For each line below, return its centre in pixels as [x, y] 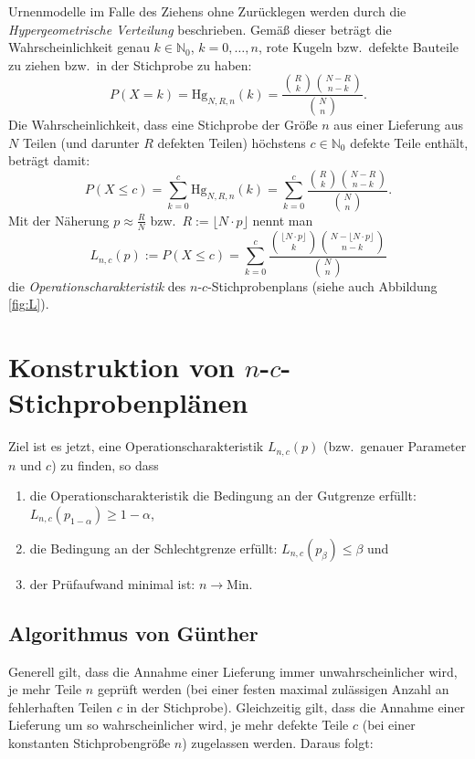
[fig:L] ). [29, 304]
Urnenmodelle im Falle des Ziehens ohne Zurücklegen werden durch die [207, 11]
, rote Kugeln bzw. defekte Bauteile [359, 47]
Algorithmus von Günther [133, 632]
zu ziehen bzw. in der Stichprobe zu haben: [130, 64]
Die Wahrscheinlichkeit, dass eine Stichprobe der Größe [163, 125]
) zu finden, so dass [105, 464]
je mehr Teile [45, 689]
